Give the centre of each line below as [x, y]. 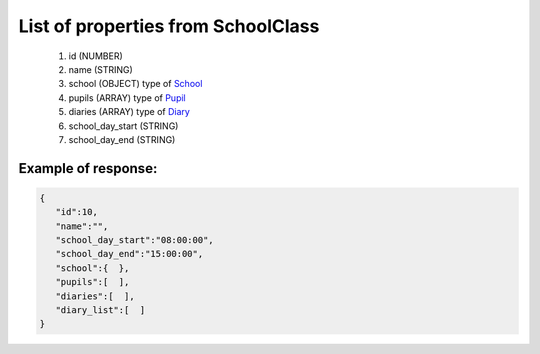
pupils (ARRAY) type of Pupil [127, 97]
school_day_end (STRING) [122, 139]
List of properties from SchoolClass [169, 26]
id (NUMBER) [96, 56]
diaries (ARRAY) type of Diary [129, 112]
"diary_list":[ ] [100, 310]
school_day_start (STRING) [123, 126]
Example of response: [88, 168]
